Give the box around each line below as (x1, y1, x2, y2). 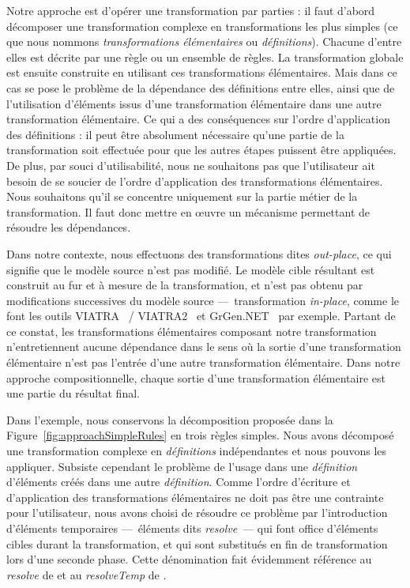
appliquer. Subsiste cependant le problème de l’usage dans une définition (6, 458, 358, 474)
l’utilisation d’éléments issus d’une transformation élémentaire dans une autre (6, 95, 382, 111)
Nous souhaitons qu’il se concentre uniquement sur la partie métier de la (6, 188, 358, 205)
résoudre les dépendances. (6, 219, 131, 236)
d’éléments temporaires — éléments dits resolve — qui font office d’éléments (6, 520, 378, 536)
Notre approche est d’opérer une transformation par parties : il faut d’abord (6, 2, 375, 18)
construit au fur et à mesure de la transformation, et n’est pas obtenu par (6, 277, 363, 293)
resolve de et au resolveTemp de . (6, 566, 167, 582)
